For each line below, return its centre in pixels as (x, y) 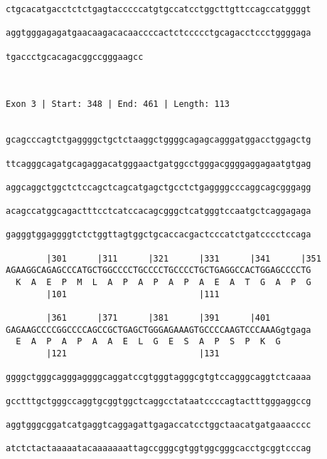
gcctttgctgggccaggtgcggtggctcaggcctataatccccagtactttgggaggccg (159, 401)
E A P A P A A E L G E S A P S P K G (148, 342)
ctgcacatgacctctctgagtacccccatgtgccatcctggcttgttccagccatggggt (159, 9)
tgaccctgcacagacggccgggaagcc (75, 57)
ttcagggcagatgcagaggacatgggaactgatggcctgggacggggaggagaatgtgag (159, 164)
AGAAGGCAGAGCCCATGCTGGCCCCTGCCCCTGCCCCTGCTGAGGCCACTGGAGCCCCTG (159, 270)
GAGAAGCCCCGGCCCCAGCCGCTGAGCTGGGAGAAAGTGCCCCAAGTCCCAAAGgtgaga (159, 330)
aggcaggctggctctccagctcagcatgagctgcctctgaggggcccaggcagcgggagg (159, 187)
